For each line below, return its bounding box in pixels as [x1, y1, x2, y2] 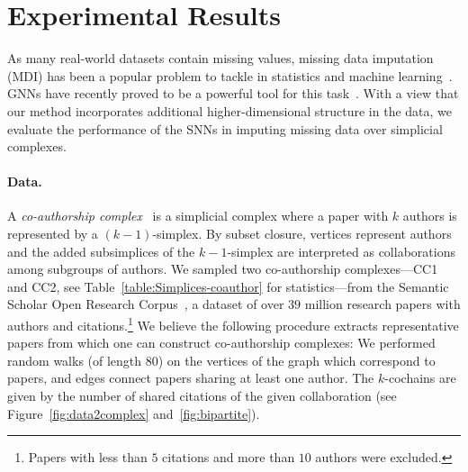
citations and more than [162, 448, 295, 467]
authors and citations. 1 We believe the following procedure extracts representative [7, 313, 459, 334]
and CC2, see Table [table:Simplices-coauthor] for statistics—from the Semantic [7, 277, 449, 295]
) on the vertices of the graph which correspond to [157, 350, 436, 369]
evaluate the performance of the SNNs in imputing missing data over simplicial [7, 119, 443, 138]
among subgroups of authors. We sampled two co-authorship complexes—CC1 [7, 259, 438, 278]
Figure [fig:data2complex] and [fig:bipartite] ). [7, 404, 260, 422]
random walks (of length [7, 350, 142, 369]
